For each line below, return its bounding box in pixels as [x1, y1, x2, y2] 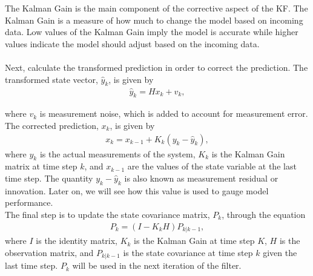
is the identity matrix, [36, 234, 117, 247]
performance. [5, 196, 53, 209]
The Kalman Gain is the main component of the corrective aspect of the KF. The [5, 2, 308, 14]
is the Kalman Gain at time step [134, 234, 255, 247]
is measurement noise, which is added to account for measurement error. [39, 107, 308, 120]
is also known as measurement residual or [124, 172, 278, 185]
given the [263, 246, 297, 258]
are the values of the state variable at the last [127, 160, 297, 172]
